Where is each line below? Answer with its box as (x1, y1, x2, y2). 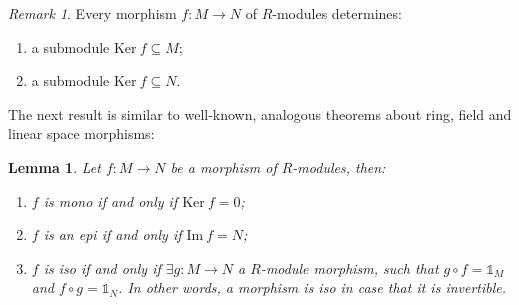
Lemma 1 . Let (8, 156, 101, 177)
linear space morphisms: (8, 123, 155, 144)
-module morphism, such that (260, 257, 439, 278)
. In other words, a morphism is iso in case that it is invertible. (118, 277, 507, 298)
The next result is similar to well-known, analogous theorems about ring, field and (8, 103, 512, 124)
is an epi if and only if (43, 224, 182, 245)
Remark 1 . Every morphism (8, 3, 177, 23)
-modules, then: (292, 156, 386, 177)
